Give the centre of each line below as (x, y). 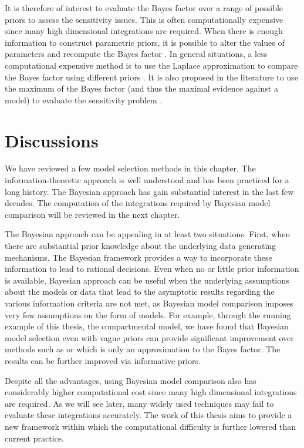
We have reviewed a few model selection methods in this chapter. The (130, 168)
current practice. (34, 438)
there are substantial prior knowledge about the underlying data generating (141, 246)
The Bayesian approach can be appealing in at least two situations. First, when (148, 234)
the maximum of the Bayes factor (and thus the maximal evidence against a (141, 88)
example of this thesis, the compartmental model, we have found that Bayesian (147, 326)
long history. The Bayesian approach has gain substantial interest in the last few (149, 191)
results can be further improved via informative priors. (103, 360)
